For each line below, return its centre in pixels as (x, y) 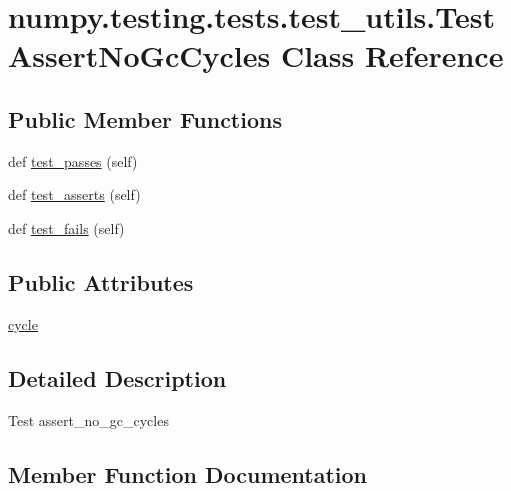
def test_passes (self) (73, 160)
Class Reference (392, 55)
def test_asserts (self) (74, 194)
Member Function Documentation (188, 473)
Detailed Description (117, 377)
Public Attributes (101, 281)
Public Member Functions (145, 118)
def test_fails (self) (66, 227)
